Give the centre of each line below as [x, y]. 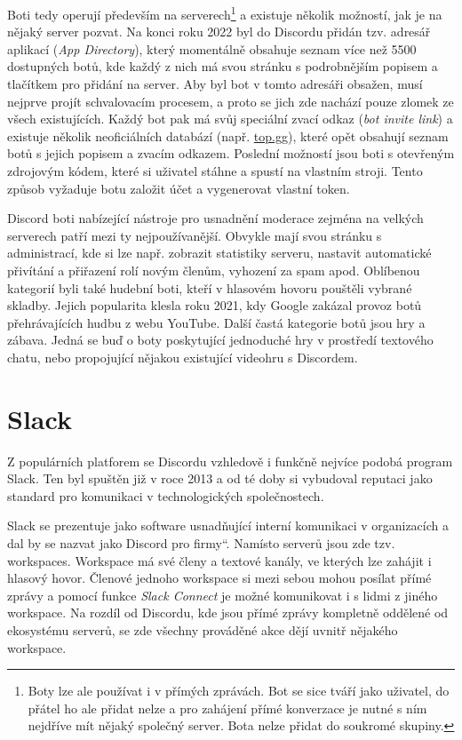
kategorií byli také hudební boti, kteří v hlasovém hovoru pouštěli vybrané [210, 287]
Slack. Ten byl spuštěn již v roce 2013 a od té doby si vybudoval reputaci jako [220, 478]
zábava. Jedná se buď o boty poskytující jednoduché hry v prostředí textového [220, 340]
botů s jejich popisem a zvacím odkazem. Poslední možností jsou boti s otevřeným [231, 153]
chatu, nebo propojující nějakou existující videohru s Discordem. [183, 357]
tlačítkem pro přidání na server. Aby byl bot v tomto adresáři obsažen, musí [215, 84]
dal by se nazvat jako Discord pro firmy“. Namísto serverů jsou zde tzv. [201, 543]
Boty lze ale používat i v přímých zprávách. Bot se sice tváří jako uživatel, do [239, 691]
